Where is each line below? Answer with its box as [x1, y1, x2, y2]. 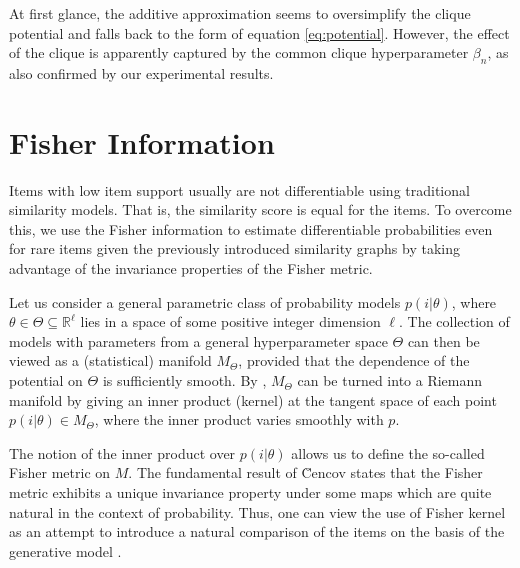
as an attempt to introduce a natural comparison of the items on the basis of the [9, 521, 505, 542]
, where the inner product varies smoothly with [94, 409, 384, 430]
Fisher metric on [9, 462, 111, 483]
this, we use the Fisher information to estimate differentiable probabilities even [9, 218, 493, 239]
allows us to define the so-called [291, 442, 485, 463]
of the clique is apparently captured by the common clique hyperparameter [9, 42, 469, 63]
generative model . [9, 540, 122, 561]
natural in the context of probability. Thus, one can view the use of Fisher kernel [9, 501, 506, 522]
